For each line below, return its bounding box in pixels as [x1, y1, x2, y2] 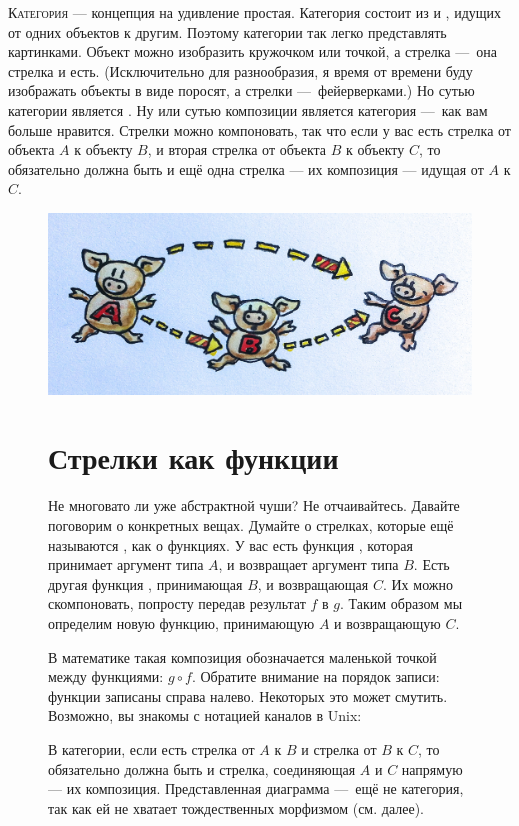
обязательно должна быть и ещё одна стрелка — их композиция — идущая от [8, 158, 484, 179]
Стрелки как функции [48, 437, 339, 478]
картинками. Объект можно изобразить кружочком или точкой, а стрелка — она [8, 41, 497, 62]
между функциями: [48, 666, 164, 687]
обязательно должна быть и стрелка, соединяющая [48, 758, 356, 779]
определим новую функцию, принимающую [48, 612, 315, 633]
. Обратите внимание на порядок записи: [191, 666, 440, 687]
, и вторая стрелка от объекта [147, 139, 327, 160]
